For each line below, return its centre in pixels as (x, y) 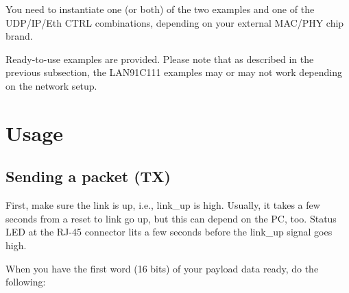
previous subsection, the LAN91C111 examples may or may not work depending (174, 72)
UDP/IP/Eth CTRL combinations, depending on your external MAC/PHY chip (175, 22)
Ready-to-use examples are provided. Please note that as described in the (160, 59)
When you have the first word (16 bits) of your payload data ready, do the (162, 268)
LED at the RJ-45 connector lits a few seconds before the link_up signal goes (169, 232)
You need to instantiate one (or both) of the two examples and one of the (160, 9)
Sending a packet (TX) (88, 176)
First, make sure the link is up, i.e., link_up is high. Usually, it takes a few (163, 205)
